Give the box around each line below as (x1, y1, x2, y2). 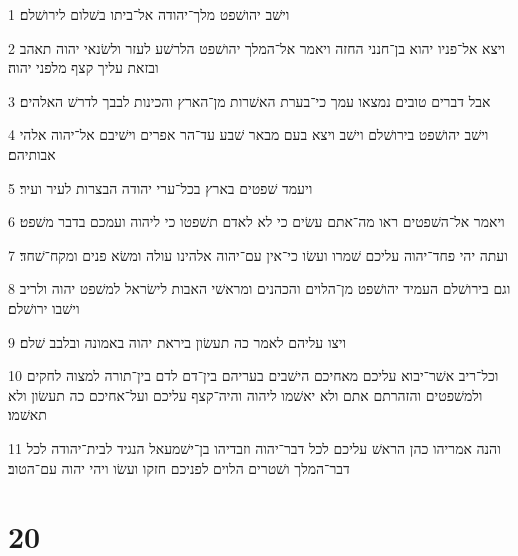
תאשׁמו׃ (8, 404, 47, 425)
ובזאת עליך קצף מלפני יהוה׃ (8, 57, 159, 78)
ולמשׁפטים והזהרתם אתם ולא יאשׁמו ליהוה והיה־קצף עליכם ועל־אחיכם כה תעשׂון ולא (8, 384, 483, 405)
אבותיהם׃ (8, 143, 56, 164)
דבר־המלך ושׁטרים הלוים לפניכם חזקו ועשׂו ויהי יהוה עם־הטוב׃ (8, 457, 350, 478)
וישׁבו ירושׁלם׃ (8, 297, 80, 318)
